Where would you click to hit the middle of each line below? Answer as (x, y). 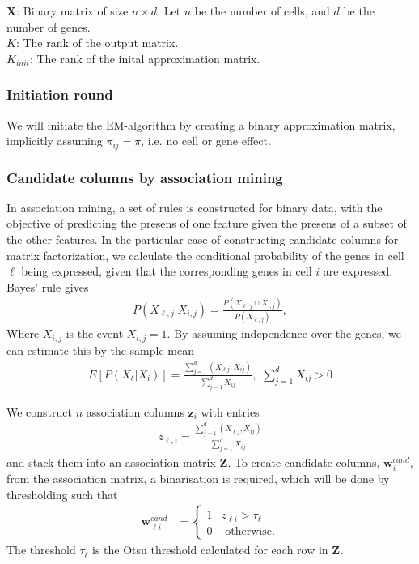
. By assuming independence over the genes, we (284, 333)
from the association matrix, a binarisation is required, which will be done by (198, 479)
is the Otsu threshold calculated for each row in (210, 550)
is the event (95, 333)
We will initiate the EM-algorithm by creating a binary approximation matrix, (201, 124)
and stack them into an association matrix (111, 462)
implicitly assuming (55, 141)
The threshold (41, 550)
